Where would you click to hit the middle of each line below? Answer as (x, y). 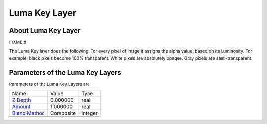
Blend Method (29, 113)
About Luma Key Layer (45, 30)
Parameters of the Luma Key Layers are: (50, 84)
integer (90, 113)
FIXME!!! (18, 42)
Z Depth (22, 100)
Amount (21, 107)
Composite (63, 113)
